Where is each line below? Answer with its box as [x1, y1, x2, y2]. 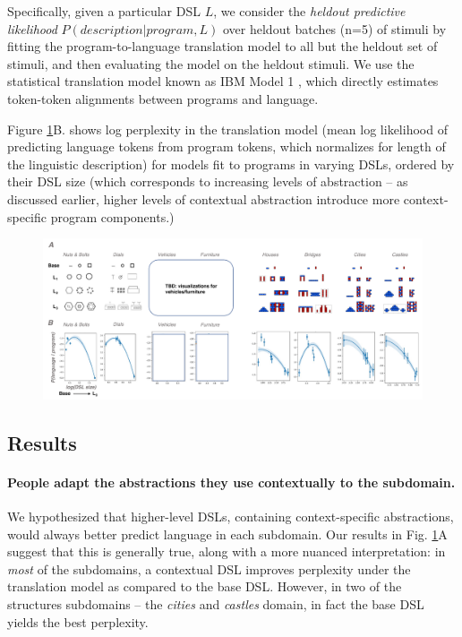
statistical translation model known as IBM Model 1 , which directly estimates [7, 72, 439, 90]
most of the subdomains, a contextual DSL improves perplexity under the [7, 559, 411, 578]
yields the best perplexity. [7, 612, 149, 631]
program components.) [50, 207, 175, 226]
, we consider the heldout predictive [213, 2, 406, 20]
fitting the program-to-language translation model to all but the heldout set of [7, 37, 438, 56]
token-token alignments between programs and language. [7, 89, 319, 108]
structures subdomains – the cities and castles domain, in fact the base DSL [7, 594, 424, 613]
